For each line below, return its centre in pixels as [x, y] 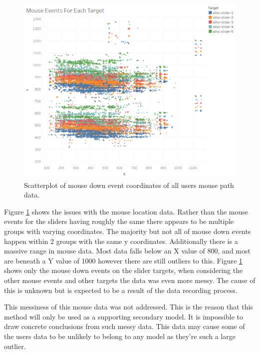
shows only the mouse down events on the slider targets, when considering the [124, 270]
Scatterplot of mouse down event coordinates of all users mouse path [129, 185]
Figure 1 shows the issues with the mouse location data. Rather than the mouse [126, 211]
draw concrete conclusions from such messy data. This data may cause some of [125, 326]
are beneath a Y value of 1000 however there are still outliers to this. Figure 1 [123, 260]
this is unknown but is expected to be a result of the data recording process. [121, 290]
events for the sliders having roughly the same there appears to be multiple [119, 221]
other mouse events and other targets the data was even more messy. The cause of [130, 280]
